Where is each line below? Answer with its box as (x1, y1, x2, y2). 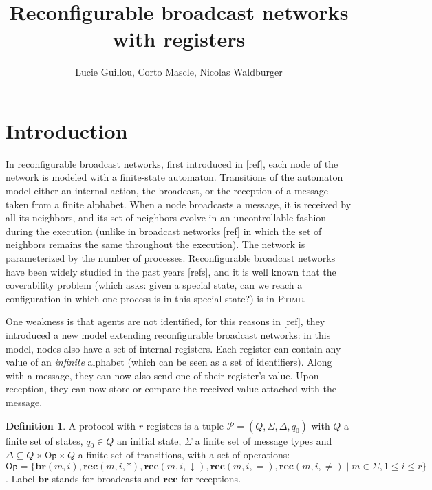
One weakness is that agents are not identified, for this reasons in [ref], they (6, 314, 325, 328)
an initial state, (117, 433, 182, 447)
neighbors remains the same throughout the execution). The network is (6, 237, 305, 252)
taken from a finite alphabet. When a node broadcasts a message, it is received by (6, 197, 352, 211)
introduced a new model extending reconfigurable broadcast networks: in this (6, 327, 331, 342)
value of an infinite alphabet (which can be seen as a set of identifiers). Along (6, 355, 332, 369)
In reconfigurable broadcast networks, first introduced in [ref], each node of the (6, 156, 338, 170)
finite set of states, (6, 433, 83, 447)
